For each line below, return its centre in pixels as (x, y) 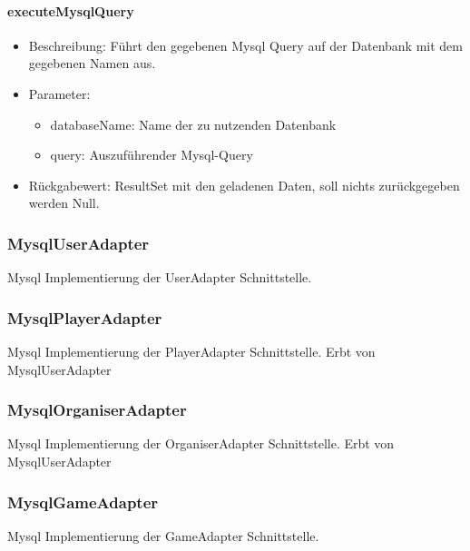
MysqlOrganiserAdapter (97, 410)
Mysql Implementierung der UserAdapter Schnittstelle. (160, 277)
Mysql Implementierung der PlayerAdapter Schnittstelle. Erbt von (191, 351)
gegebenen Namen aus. (92, 63)
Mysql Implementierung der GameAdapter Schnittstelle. (163, 535)
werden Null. (64, 203)
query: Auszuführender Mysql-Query (152, 155)
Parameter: (59, 93)
